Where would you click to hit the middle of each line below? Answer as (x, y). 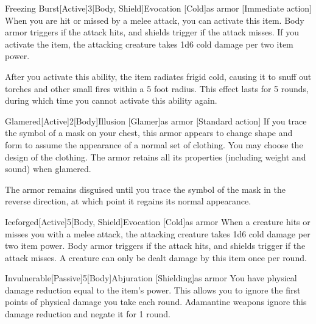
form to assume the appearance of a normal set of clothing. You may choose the (154, 144)
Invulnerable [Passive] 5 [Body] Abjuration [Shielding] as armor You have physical (151, 278)
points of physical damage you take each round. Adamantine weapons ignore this (156, 302)
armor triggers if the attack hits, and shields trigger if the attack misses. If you (152, 32)
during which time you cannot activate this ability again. (111, 100)
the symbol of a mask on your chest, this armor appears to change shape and (149, 133)
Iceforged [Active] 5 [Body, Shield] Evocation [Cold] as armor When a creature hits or (158, 221)
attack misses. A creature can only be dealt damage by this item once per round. (156, 257)
